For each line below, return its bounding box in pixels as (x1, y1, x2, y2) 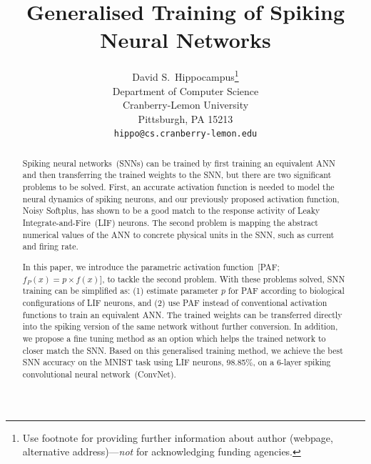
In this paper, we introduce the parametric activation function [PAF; (22, 260, 280, 272)
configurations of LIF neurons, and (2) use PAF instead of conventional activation (22, 296, 327, 308)
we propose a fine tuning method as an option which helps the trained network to (22, 332, 326, 344)
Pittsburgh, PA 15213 (138, 111, 233, 126)
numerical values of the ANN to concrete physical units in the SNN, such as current (22, 228, 335, 240)
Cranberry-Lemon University (122, 97, 249, 112)
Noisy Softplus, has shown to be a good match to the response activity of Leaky (22, 204, 320, 217)
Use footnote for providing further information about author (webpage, (22, 430, 333, 445)
